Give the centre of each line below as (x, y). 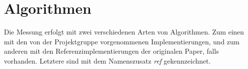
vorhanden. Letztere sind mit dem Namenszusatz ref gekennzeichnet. (108, 60)
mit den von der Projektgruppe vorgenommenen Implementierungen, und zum (122, 41)
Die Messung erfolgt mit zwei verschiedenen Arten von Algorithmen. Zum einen (124, 32)
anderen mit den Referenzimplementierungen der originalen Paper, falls (111, 51)
